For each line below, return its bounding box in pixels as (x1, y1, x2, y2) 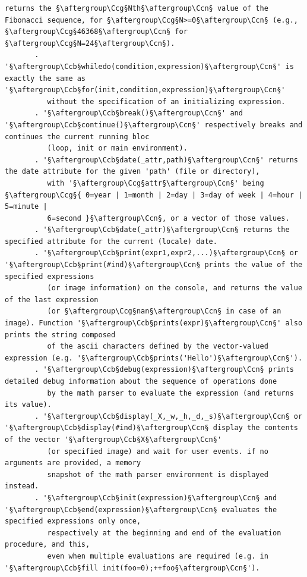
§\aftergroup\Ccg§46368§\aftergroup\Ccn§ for (5, 27, 188, 36)
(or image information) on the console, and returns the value (47, 284, 303, 293)
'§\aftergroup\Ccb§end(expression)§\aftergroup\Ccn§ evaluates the (5, 505, 277, 514)
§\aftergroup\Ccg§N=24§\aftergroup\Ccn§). (5, 39, 175, 48)
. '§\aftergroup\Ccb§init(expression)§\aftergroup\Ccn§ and (34, 493, 277, 502)
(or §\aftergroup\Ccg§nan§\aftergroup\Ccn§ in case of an (47, 307, 281, 316)
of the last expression (5, 295, 99, 304)
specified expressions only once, (5, 517, 141, 526)
